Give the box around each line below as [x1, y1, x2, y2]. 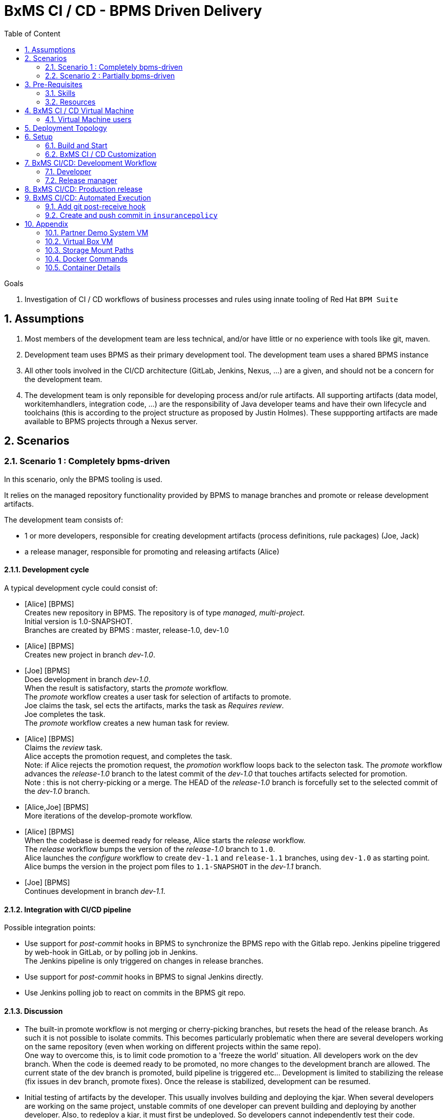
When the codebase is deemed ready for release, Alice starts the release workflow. [25, 836, 306, 845]
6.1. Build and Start [45, 141, 108, 150]
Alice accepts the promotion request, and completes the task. [25, 752, 232, 761]
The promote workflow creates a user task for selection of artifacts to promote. [25, 692, 291, 702]
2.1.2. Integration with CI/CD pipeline [4, 905, 132, 914]
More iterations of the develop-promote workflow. [25, 811, 193, 821]
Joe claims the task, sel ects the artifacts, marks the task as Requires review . [25, 701, 284, 710]
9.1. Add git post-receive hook [45, 202, 146, 211]
